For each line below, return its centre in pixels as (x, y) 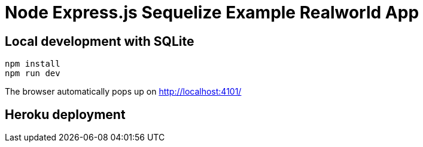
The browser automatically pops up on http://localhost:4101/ (123, 92)
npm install (33, 64)
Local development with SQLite (100, 41)
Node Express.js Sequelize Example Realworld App (212, 12)
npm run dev (33, 73)
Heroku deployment (65, 114)
